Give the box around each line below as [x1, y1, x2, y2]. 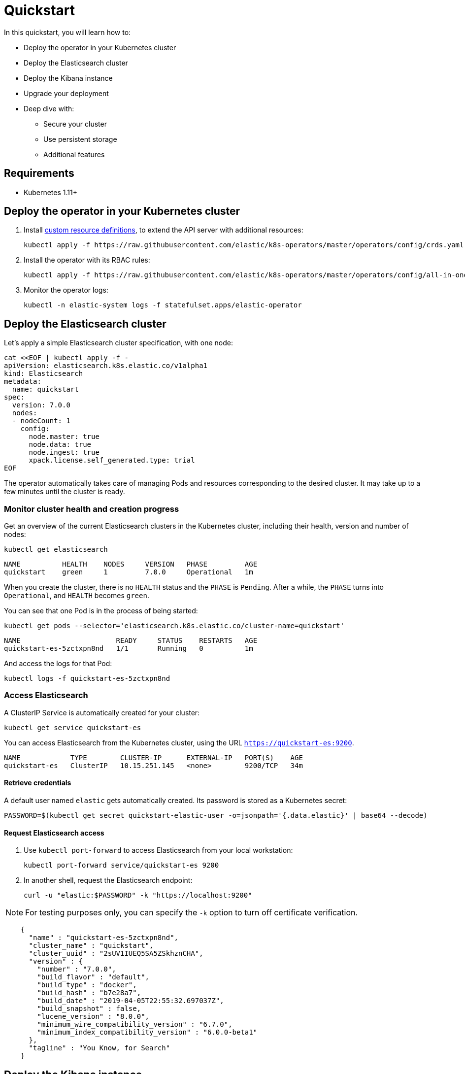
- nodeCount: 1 [12, 417, 70, 425]
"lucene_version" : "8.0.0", [37, 1012, 150, 1021]
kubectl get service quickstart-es [4, 723, 141, 732]
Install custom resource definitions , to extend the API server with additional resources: [24, 226, 303, 235]
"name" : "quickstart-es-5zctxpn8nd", [29, 934, 179, 942]
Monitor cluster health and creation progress [4, 503, 179, 514]
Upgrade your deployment [24, 89, 109, 98]
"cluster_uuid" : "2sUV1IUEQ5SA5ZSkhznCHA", [29, 949, 203, 958]
